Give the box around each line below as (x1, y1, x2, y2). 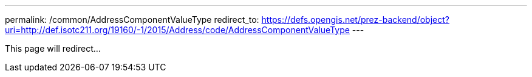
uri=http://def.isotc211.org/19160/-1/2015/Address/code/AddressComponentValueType (5, 25, 350, 35)
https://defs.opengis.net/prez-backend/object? (261, 14, 449, 25)
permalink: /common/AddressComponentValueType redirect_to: (5, 14, 259, 25)
